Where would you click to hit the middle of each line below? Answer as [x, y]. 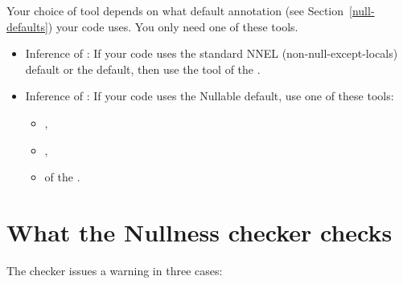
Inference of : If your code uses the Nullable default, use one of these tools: [210, 96]
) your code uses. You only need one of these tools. [173, 26]
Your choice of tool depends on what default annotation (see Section [175, 10]
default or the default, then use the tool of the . [143, 69]
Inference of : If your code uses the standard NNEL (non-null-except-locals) [212, 53]
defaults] [27, 26]
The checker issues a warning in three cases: [115, 270]
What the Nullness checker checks [199, 231]
